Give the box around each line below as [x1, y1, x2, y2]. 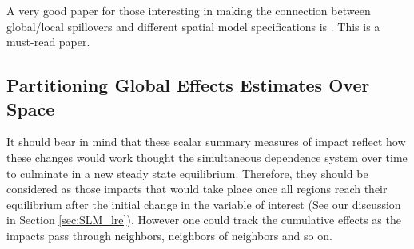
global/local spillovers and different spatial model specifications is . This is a [6, 18, 380, 34]
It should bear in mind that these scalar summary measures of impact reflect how [6, 133, 406, 150]
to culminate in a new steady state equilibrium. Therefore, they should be [6, 164, 368, 181]
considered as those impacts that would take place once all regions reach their [6, 180, 388, 197]
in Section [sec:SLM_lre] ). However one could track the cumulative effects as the [6, 211, 401, 228]
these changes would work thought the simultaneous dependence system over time [6, 148, 408, 165]
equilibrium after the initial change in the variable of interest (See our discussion [6, 196, 401, 212]
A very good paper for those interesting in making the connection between [6, 2, 371, 18]
